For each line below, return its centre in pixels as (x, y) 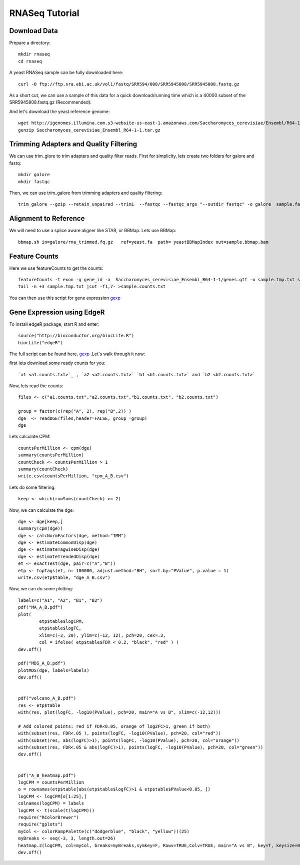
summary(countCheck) (43, 469)
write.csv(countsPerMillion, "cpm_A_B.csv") (74, 476)
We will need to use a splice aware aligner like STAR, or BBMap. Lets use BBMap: (93, 231)
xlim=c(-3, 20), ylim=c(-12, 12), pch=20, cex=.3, (102, 635)
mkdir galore (34, 175)
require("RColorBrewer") (48, 817)
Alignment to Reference (47, 218)
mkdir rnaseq (34, 54)
